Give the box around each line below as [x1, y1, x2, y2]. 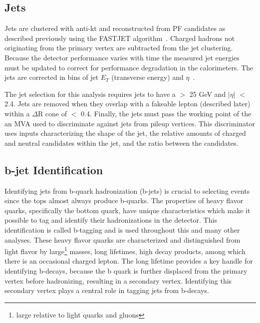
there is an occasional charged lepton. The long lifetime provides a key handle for [4, 256, 253, 266]
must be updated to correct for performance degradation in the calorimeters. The [4, 62, 254, 72]
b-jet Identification [4, 162, 103, 177]
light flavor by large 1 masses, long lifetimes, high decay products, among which [4, 245, 246, 256]
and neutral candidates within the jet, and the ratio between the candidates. [4, 137, 239, 148]
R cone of [37, 108, 67, 118]
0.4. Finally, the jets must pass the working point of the [81, 108, 252, 118]
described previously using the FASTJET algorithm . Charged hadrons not [4, 32, 235, 43]
